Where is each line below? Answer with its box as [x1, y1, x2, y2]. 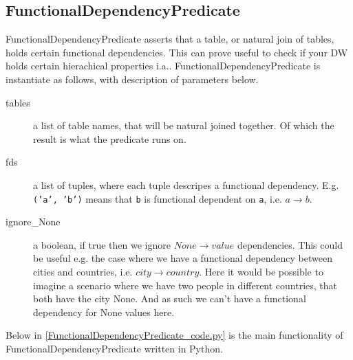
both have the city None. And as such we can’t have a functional [33, 291, 306, 306]
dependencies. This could [237, 237, 343, 251]
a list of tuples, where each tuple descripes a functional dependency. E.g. [33, 177, 339, 192]
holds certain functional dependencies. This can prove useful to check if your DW [6, 45, 348, 59]
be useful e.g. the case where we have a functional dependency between [33, 251, 332, 265]
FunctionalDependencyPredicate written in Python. [6, 341, 223, 355]
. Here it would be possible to [199, 264, 323, 278]
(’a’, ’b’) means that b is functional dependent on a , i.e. [33, 191, 282, 205]
